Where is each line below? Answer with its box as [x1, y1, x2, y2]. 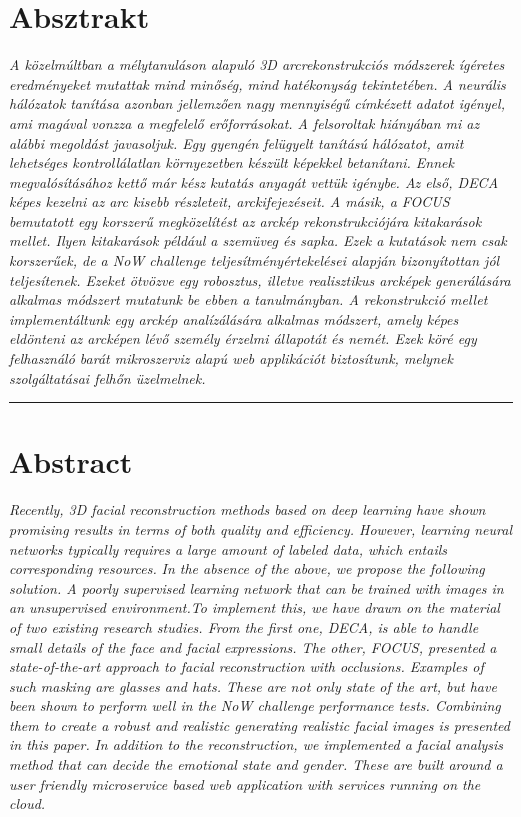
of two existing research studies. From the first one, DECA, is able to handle [9, 616, 479, 637]
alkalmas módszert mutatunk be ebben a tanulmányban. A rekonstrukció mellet [9, 289, 488, 310]
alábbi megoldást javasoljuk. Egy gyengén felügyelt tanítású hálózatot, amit [9, 132, 464, 153]
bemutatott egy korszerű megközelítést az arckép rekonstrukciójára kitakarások [9, 210, 482, 231]
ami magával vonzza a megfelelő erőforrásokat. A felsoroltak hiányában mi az [9, 112, 480, 133]
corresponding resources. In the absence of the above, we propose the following [9, 558, 485, 579]
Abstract [9, 441, 133, 482]
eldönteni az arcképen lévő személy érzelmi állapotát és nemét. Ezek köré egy [9, 328, 477, 349]
